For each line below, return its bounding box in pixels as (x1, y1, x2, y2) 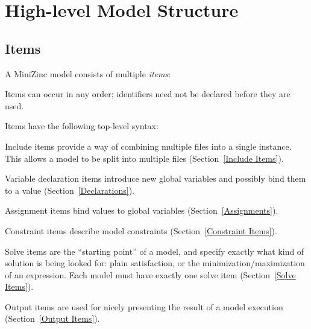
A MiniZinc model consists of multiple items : (5, 67, 171, 80)
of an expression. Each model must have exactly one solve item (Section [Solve (5, 268, 296, 281)
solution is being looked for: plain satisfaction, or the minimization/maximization (5, 257, 305, 269)
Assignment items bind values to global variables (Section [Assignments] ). (5, 204, 278, 217)
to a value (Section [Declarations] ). (5, 184, 134, 196)
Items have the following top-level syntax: (5, 120, 159, 132)
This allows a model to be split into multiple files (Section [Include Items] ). (5, 152, 284, 164)
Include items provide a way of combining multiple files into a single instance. (5, 139, 292, 152)
